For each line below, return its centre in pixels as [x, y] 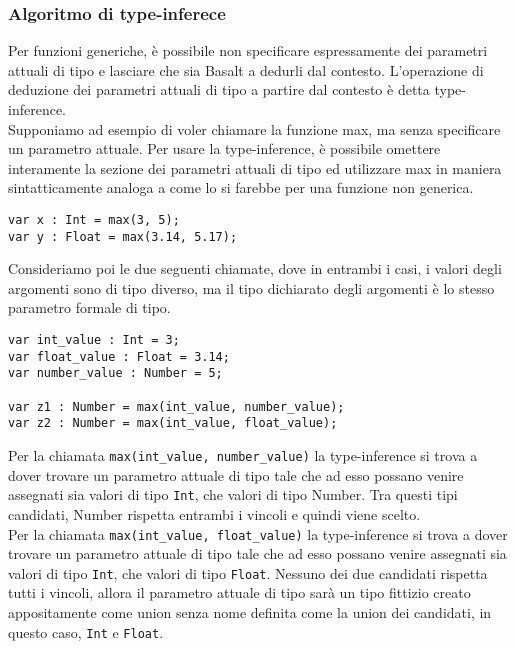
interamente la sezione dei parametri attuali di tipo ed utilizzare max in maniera [255, 167]
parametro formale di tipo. [89, 307]
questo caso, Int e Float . [86, 631]
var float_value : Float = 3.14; [119, 356]
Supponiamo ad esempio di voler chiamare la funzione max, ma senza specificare [254, 128]
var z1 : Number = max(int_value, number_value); [176, 406]
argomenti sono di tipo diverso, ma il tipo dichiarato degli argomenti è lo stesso [251, 287]
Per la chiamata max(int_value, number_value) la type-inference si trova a [243, 455]
